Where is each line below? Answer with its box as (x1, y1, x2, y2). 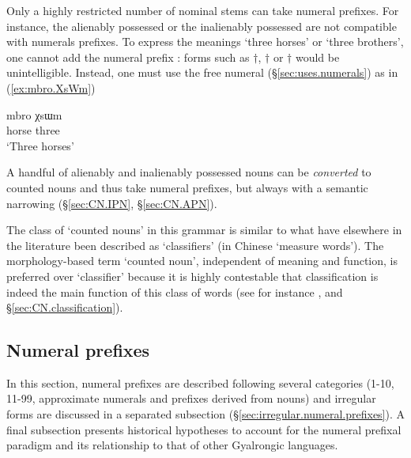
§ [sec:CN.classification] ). (6, 299, 123, 316)
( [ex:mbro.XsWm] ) (6, 79, 96, 96)
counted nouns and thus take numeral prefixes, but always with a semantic (6, 179, 368, 195)
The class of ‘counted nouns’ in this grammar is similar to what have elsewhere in (6, 221, 402, 238)
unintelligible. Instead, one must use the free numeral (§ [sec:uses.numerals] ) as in (6, 64, 398, 81)
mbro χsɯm (6, 106, 62, 123)
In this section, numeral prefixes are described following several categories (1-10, (6, 374, 394, 391)
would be (295, 48, 340, 65)
